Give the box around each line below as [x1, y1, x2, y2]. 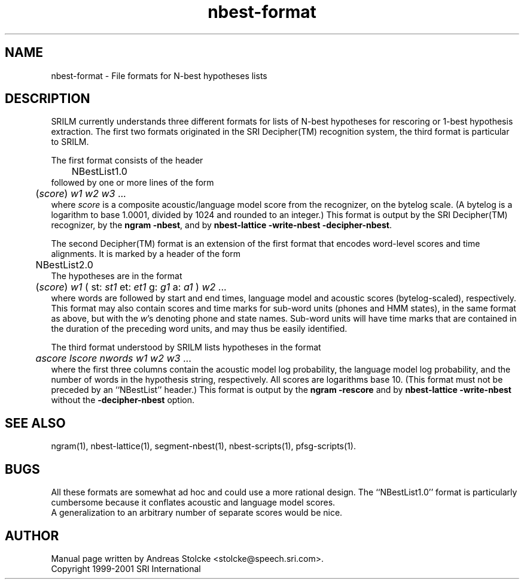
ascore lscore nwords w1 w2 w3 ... [35, 352, 191, 365]
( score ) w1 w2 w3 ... [35, 187, 126, 200]
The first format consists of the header [51, 155, 203, 166]
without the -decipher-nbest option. [51, 395, 195, 406]
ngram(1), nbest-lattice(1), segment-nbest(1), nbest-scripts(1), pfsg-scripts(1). [51, 441, 356, 452]
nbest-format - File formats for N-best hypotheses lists [51, 70, 267, 81]
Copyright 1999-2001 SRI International [51, 563, 201, 574]
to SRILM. [51, 137, 89, 147]
